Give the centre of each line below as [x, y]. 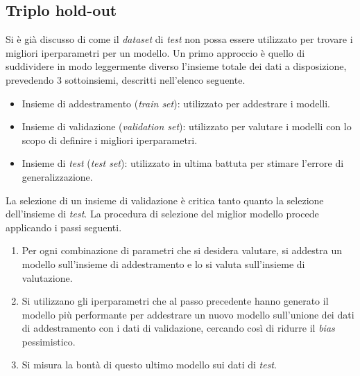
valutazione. [47, 277]
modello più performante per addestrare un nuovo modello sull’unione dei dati [188, 314]
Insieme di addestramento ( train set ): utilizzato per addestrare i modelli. [176, 103]
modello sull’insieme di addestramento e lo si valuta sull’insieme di [163, 263]
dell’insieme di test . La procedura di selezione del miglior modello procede [162, 214]
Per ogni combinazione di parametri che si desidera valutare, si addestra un [182, 250]
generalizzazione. [57, 176]
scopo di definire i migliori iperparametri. [110, 140]
